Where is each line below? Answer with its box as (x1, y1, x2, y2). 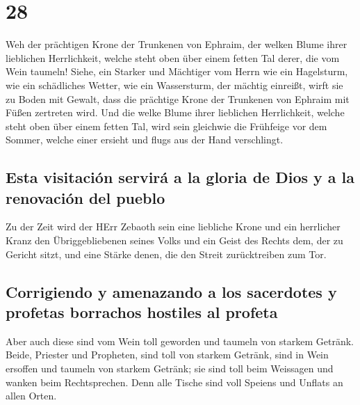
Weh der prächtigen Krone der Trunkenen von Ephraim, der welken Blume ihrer (6, 37, 347, 51)
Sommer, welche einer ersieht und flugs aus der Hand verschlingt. (6, 132, 284, 147)
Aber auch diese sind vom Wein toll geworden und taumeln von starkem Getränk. (6, 333, 354, 348)
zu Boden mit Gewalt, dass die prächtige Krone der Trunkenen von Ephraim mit (6, 91, 350, 106)
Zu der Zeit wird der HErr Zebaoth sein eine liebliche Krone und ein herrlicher (6, 219, 341, 234)
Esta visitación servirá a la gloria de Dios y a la (6, 166, 355, 188)
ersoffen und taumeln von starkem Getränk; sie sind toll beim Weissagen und (6, 361, 334, 376)
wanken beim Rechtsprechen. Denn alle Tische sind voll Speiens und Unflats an (6, 374, 343, 389)
